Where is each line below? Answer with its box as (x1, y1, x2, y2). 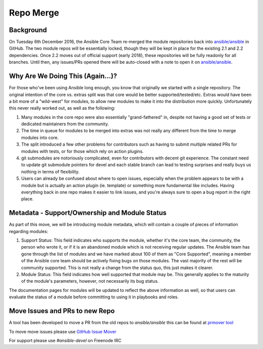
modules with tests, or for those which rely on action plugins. (21, 148, 144, 154)
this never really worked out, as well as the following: (9, 105, 115, 111)
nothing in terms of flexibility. (21, 169, 80, 174)
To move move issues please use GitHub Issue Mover (9, 329, 117, 334)
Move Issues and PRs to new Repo (9, 307, 115, 315)
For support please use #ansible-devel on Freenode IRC (9, 337, 122, 343)
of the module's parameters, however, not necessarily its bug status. (21, 278, 159, 284)
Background (9, 26, 47, 34)
